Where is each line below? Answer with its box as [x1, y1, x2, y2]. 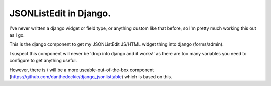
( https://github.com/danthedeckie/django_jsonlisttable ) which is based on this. [9, 73, 173, 80]
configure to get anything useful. [9, 58, 77, 64]
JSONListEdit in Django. [9, 8, 111, 19]
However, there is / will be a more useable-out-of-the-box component [9, 67, 154, 73]
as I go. [9, 32, 25, 38]
